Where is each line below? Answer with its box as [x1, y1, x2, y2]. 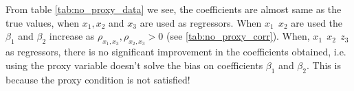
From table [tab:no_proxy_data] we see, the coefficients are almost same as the [5, 2, 342, 16]
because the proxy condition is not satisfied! [5, 72, 190, 86]
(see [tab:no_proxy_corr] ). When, [166, 29, 310, 43]
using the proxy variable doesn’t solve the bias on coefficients [5, 57, 263, 72]
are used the [291, 15, 343, 29]
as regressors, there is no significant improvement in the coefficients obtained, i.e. [5, 44, 346, 59]
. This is [306, 57, 341, 72]
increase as [49, 29, 95, 43]
